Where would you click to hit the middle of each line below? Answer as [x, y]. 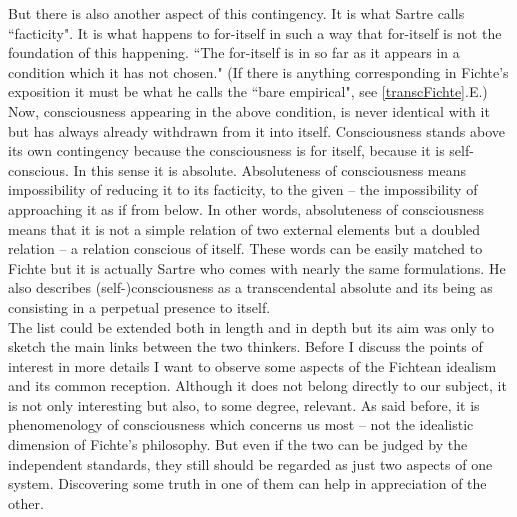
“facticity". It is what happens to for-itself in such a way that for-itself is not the [255, 32]
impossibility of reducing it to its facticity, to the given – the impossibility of [243, 189]
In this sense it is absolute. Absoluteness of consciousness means [270, 169]
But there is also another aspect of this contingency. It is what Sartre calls [236, 13]
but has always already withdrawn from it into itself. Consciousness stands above [257, 130]
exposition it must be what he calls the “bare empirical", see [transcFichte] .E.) [248, 91]
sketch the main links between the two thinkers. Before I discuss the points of [245, 346]
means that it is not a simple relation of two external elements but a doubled [244, 228]
